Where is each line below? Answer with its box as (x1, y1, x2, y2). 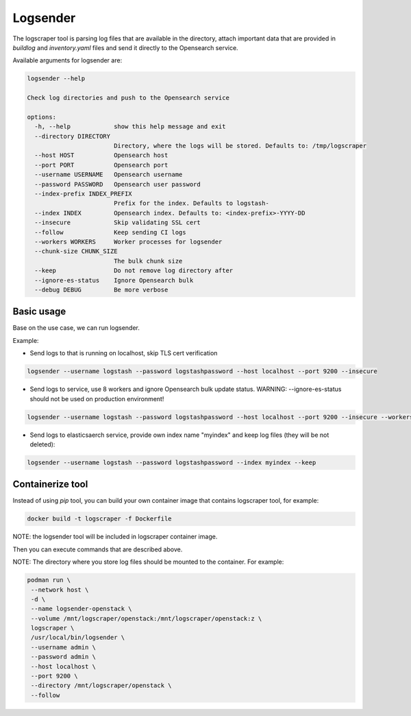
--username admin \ (31, 643, 96, 651)
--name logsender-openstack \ (31, 605, 133, 613)
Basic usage (12, 306, 66, 318)
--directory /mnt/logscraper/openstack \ (31, 682, 172, 689)
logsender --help (27, 75, 86, 82)
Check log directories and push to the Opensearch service (27, 94, 229, 102)
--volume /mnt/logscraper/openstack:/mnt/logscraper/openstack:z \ (31, 614, 262, 622)
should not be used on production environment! (29, 394, 164, 403)
